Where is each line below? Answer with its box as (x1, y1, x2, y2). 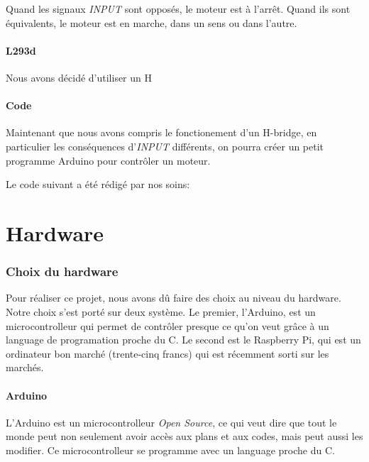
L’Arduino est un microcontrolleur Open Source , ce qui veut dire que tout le (6, 414, 337, 429)
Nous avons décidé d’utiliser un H (6, 70, 152, 84)
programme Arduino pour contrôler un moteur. (6, 153, 211, 167)
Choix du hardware (6, 263, 119, 280)
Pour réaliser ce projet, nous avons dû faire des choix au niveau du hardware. (6, 290, 341, 305)
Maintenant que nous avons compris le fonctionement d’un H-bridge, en (6, 125, 317, 140)
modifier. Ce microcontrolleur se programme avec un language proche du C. (6, 442, 335, 457)
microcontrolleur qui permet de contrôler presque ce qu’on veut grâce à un (6, 318, 329, 333)
